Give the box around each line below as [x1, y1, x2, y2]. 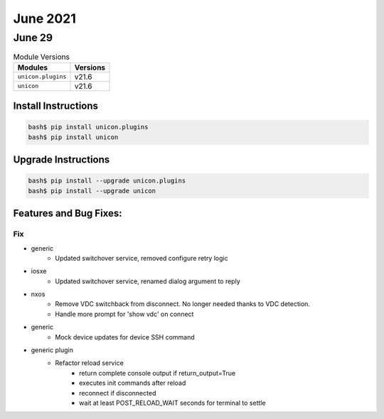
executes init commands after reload [79, 379, 186, 387]
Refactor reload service [55, 359, 124, 367]
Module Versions [13, 52, 70, 62]
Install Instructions [13, 100, 99, 112]
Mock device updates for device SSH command [55, 332, 195, 341]
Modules [17, 62, 48, 72]
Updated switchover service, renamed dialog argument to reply [55, 277, 241, 285]
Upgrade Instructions [13, 153, 110, 166]
